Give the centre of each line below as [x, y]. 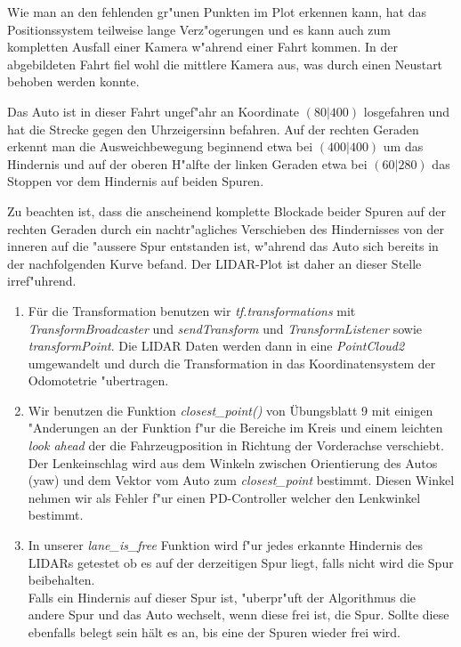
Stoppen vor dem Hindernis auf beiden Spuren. [136, 181]
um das [403, 146]
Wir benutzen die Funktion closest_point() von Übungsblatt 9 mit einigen [230, 410]
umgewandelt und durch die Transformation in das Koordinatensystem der [232, 363]
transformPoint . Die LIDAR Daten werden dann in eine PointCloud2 [216, 346]
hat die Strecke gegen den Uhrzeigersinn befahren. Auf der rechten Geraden [213, 129]
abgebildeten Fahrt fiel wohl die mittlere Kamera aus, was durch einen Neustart [225, 64]
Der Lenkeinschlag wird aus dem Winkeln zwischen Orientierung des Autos [233, 462]
